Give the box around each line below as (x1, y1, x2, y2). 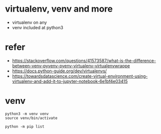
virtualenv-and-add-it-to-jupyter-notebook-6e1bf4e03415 (12, 78, 128, 84)
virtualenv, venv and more (5, 3, 113, 15)
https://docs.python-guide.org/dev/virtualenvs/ (12, 68, 107, 74)
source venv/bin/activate (5, 116, 57, 120)
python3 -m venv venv (5, 111, 49, 116)
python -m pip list (5, 124, 45, 129)
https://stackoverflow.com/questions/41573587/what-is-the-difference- (12, 57, 156, 64)
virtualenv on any (12, 19, 47, 25)
